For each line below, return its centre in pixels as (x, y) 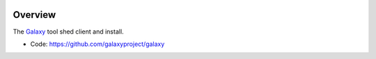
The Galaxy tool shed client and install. (69, 32)
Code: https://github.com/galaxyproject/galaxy (97, 44)
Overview (34, 15)
